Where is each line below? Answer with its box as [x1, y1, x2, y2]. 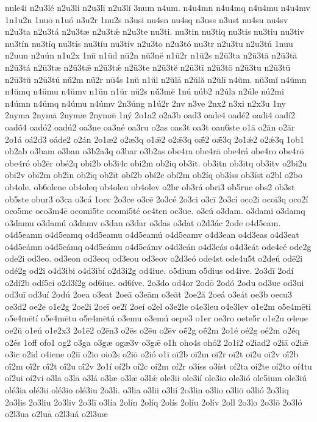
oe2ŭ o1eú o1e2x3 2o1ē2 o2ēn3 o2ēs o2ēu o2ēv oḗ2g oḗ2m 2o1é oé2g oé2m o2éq [5, 324, 300, 337]
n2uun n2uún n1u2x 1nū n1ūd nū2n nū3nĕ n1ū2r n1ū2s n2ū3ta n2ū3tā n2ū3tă [5, 49, 297, 62]
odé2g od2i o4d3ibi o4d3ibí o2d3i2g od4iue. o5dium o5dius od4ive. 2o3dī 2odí [5, 264, 294, 277]
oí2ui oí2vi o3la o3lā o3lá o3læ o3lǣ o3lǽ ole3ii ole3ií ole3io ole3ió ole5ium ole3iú [5, 371, 307, 384]
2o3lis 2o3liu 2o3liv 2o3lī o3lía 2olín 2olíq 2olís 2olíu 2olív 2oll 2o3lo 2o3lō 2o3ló [5, 395, 302, 408]
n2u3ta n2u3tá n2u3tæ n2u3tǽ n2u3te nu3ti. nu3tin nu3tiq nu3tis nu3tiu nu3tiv [5, 25, 304, 38]
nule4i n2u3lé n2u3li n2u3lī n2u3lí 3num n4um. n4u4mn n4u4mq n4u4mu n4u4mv [5, 1, 310, 13]
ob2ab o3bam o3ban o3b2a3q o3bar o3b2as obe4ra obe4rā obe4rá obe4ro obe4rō [5, 145, 304, 157]
